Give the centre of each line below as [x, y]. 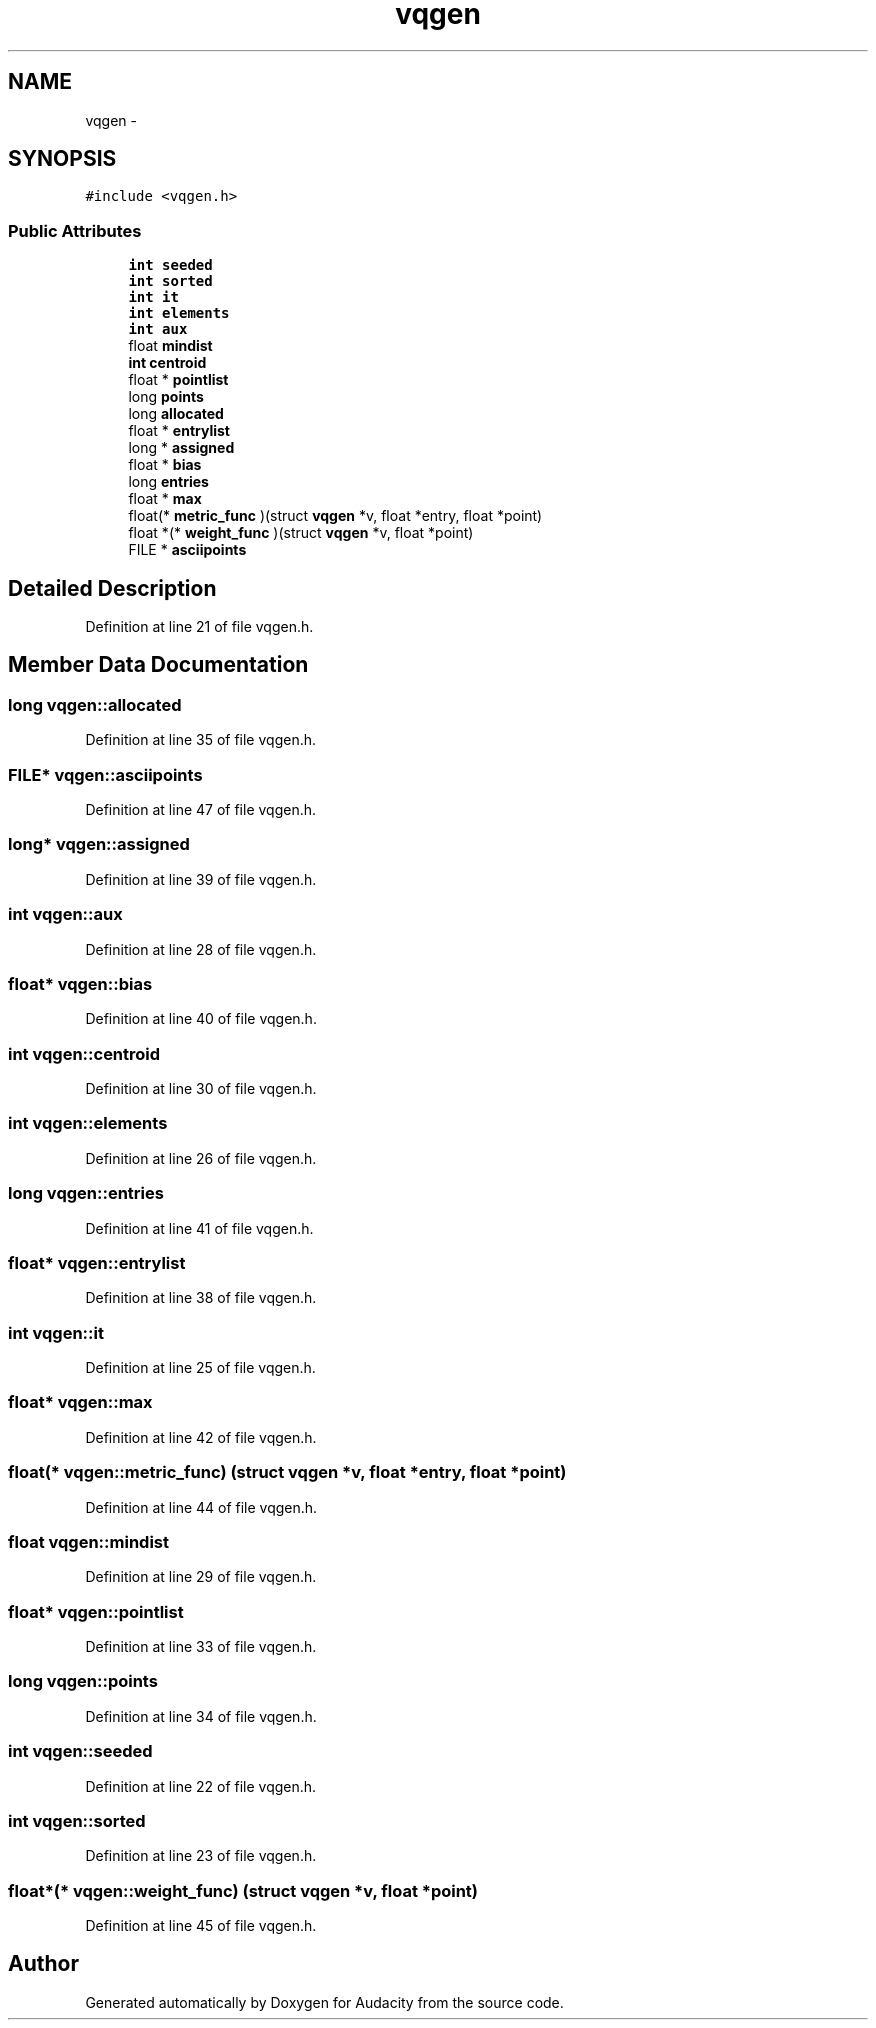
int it [153, 297]
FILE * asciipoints [187, 550]
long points [166, 397]
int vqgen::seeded [80, 1751]
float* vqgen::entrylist [97, 1262]
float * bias [165, 465]
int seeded [170, 265]
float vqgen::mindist [88, 1541]
